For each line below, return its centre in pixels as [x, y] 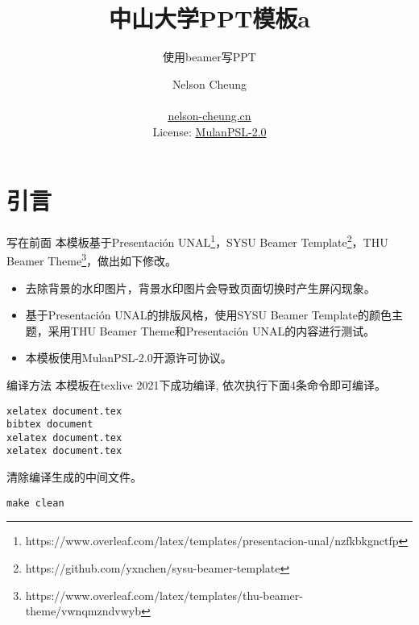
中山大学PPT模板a [209, 18]
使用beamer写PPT [209, 57]
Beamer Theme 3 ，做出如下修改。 [91, 259]
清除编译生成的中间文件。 [74, 477]
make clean [35, 503]
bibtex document [50, 425]
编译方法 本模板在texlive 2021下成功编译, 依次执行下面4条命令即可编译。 [196, 384]
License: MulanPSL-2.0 [209, 131]
